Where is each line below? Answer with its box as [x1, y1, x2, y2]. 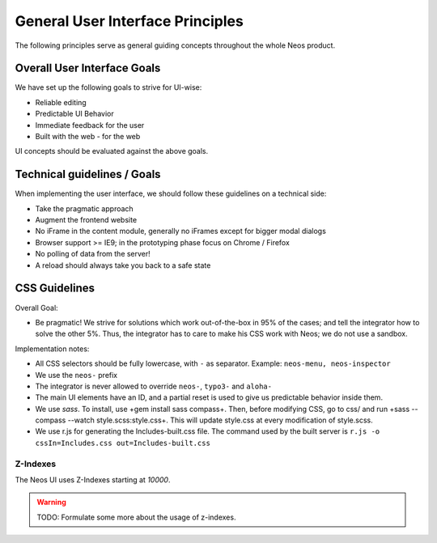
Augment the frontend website [35, 215, 138, 225]
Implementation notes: [15, 344, 90, 354]
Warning [36, 498, 66, 507]
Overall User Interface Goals [15, 62, 161, 75]
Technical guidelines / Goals [15, 168, 161, 181]
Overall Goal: [15, 303, 58, 312]
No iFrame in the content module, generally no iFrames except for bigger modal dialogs [35, 227, 327, 236]
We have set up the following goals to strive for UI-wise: [15, 83, 202, 92]
